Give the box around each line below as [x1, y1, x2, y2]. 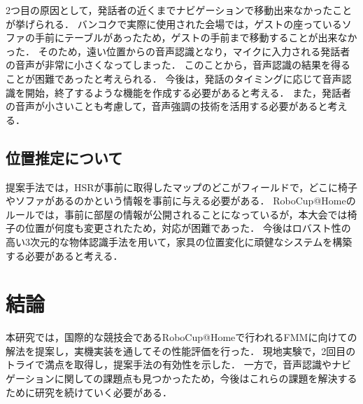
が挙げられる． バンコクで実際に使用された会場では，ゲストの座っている [6, 16, 342, 31]
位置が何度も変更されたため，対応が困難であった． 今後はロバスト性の [24, 221, 351, 235]
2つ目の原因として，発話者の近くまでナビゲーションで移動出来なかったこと [6, 3, 353, 17]
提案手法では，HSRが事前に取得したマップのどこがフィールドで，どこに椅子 [6, 179, 357, 194]
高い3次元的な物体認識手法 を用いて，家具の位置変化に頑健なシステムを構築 [6, 234, 353, 249]
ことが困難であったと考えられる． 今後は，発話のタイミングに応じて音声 [6, 71, 342, 85]
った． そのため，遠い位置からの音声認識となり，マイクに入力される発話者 [6, 43, 350, 58]
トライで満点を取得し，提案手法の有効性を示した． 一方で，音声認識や [6, 357, 332, 372]
